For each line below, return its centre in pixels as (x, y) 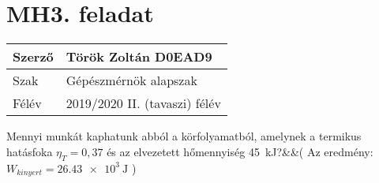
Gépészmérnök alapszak (131, 80)
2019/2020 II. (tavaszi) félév (143, 103)
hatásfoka (30, 151)
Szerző (33, 57)
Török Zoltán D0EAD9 (139, 57)
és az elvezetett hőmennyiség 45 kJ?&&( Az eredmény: (240, 151)
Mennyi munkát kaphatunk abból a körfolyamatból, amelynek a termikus (184, 136)
